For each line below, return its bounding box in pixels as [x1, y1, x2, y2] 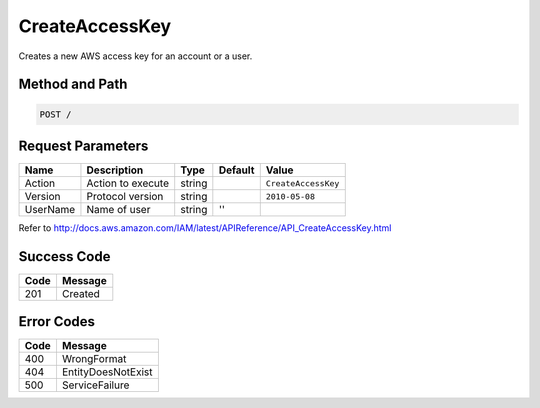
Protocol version [86, 190, 164, 204]
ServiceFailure [61, 378, 130, 392]
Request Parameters [18, 137, 149, 154]
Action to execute [86, 176, 170, 190]
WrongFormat [61, 352, 127, 366]
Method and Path [18, 76, 128, 93]
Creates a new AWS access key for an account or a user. [18, 50, 253, 62]
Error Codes [18, 313, 95, 330]
